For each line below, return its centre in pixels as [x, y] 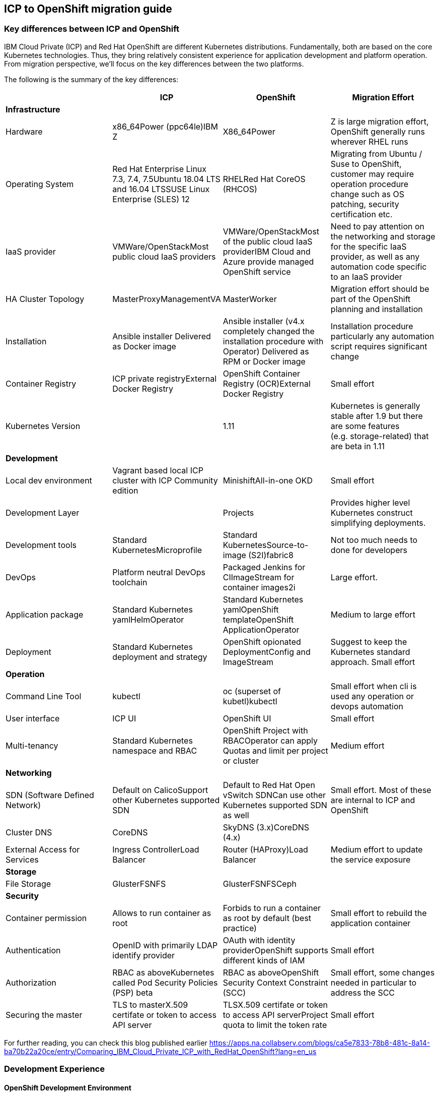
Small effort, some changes [383, 972]
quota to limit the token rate [275, 1025]
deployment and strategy [160, 657]
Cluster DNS [29, 832]
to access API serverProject [275, 1015]
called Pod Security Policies [165, 982]
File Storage [28, 884]
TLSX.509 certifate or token [275, 1004]
